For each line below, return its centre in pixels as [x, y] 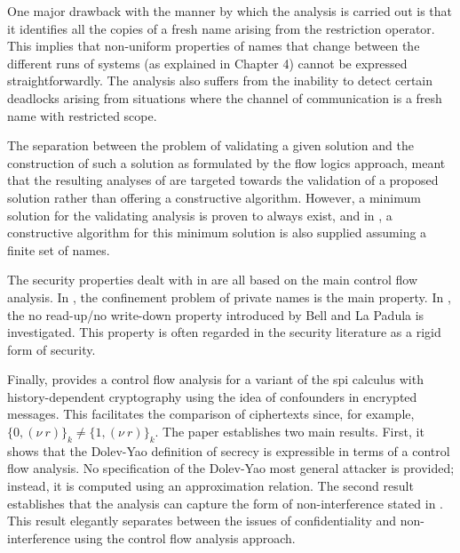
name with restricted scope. [82, 115]
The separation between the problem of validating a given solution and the [210, 145]
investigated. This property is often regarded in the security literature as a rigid [224, 332]
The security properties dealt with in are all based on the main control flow [213, 280]
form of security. [52, 349]
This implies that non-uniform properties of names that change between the [214, 46]
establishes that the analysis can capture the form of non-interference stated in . [226, 503]
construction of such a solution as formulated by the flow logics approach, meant [226, 162]
